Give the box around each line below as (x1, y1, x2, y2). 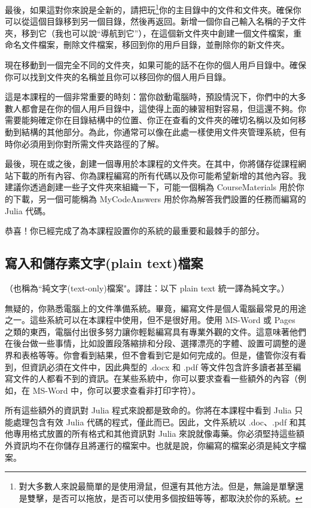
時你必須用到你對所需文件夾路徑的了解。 (5, 137, 164, 150)
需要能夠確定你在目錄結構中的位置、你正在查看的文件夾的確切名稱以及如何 (5, 114, 298, 126)
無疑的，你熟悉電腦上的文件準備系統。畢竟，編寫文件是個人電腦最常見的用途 (5, 302, 306, 314)
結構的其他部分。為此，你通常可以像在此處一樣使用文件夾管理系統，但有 (21, 126, 306, 138)
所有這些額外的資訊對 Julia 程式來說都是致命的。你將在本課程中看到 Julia (5, 404, 292, 416)
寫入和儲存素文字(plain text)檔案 (5, 254, 203, 272)
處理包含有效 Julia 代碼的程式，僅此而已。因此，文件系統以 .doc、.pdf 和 (13, 415, 298, 428)
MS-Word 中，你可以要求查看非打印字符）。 (32, 384, 201, 396)
